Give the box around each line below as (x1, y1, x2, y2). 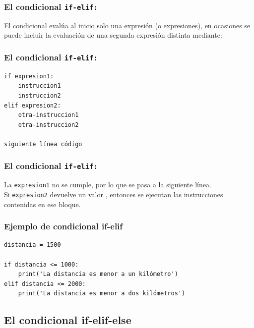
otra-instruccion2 (18, 121, 79, 128)
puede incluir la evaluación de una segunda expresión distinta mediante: (4, 30, 222, 40)
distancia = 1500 (4, 241, 61, 249)
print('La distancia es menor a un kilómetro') (18, 271, 178, 278)
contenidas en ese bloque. (4, 199, 81, 209)
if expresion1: (4, 72, 54, 80)
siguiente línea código (4, 140, 82, 148)
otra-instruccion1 (18, 111, 79, 119)
